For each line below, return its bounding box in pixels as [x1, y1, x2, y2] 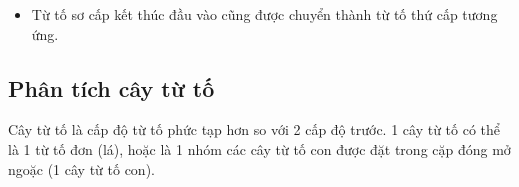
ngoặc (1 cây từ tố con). [8, 158, 155, 179]
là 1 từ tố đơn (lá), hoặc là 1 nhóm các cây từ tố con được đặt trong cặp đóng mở [8, 138, 511, 159]
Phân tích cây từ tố [8, 72, 215, 103]
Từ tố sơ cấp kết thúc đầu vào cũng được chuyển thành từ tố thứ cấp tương [31, 4, 498, 24]
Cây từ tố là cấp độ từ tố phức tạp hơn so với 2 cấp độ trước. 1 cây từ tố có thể [8, 119, 501, 140]
